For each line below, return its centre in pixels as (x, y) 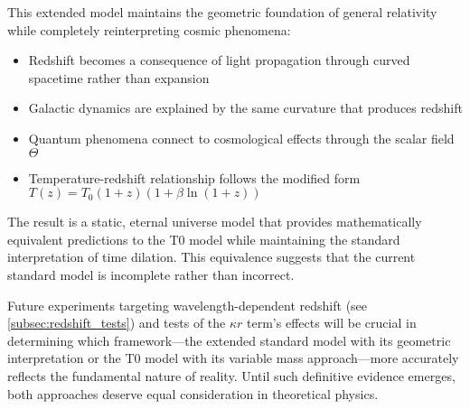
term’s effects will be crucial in (332, 323)
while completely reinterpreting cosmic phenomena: (149, 29)
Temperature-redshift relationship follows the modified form (194, 177)
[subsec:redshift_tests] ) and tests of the (117, 323)
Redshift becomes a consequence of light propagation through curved (219, 60)
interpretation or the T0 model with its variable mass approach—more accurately (233, 358)
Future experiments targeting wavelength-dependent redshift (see (188, 305)
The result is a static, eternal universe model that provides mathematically (215, 222)
